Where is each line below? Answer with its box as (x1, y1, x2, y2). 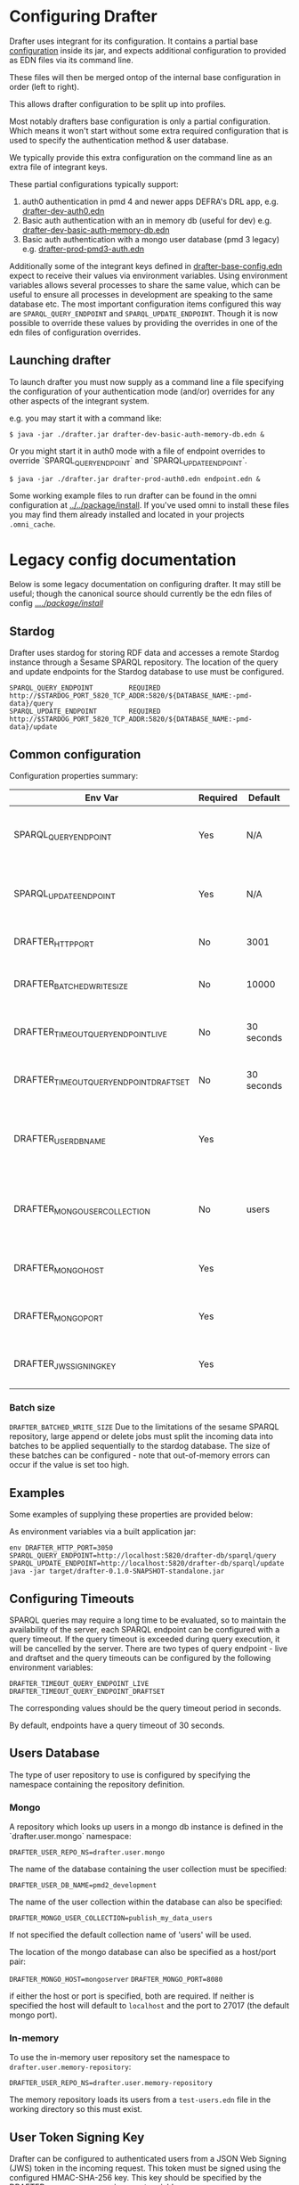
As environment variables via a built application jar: (9, 1526, 197, 1537)
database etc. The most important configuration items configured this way (9, 299, 282, 309)
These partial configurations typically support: (9, 178, 180, 189)
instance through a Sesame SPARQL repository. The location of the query (9, 657, 279, 667)
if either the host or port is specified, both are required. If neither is (9, 1991, 255, 2001)
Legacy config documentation (9, 550, 237, 569)
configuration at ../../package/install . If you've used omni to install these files (9, 499, 289, 510)
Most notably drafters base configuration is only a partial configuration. (9, 116, 271, 127)
